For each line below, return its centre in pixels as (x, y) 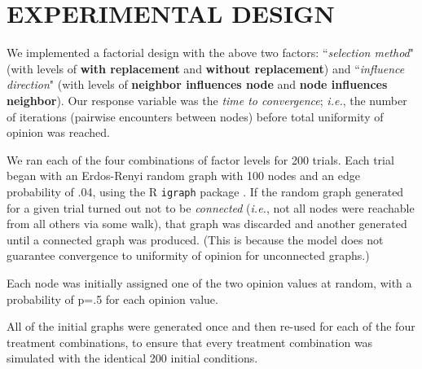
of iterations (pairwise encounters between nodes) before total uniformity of (195, 116)
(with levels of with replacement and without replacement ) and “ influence (206, 68)
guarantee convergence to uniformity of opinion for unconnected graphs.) (188, 255)
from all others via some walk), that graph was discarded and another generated (207, 224)
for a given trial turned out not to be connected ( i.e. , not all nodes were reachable (211, 207)
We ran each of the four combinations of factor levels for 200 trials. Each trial (200, 159)
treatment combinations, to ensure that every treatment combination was (190, 342)
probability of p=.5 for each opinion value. (112, 299)
